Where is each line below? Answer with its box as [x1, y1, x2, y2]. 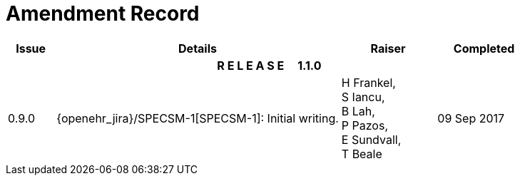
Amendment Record [6, 1, 200, 26]
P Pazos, [341, 118, 388, 133]
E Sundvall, [341, 132, 402, 147]
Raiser [370, 41, 406, 56]
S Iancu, [341, 89, 385, 104]
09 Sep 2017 [437, 110, 505, 125]
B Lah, [341, 103, 375, 118]
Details [178, 41, 217, 56]
